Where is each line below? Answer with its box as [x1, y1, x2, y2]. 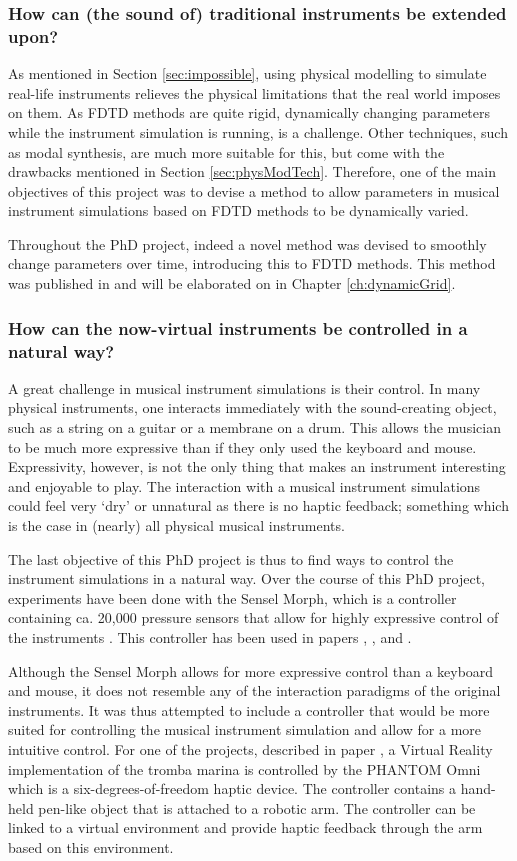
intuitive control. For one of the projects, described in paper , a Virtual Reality [8, 738, 493, 759]
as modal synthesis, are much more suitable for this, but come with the [8, 141, 445, 162]
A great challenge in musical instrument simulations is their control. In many [8, 377, 481, 398]
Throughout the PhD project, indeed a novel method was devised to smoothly [8, 233, 487, 254]
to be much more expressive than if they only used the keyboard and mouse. [8, 436, 477, 457]
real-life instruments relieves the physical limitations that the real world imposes [8, 82, 501, 103]
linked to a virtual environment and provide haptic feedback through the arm [8, 817, 483, 838]
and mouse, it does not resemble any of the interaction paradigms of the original [8, 680, 501, 701]
